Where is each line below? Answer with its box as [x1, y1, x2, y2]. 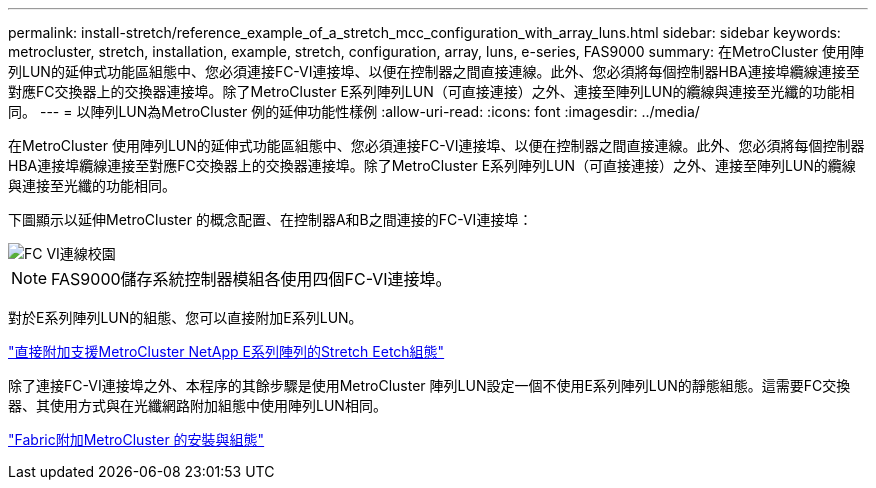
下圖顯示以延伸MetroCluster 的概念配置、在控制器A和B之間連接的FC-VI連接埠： [8, 211, 533, 228]
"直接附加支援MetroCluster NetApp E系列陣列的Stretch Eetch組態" [8, 343, 445, 360]
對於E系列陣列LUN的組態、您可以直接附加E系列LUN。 [8, 309, 363, 326]
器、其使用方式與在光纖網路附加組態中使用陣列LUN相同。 [8, 397, 387, 414]
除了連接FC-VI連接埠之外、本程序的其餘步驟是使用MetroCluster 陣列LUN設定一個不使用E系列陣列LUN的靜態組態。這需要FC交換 [8, 377, 851, 394]
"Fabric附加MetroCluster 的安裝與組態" [8, 431, 265, 448]
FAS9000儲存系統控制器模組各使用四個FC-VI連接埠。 [51, 269, 452, 289]
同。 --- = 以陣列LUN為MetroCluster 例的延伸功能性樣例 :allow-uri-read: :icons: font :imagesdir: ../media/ [8, 103, 700, 120]
